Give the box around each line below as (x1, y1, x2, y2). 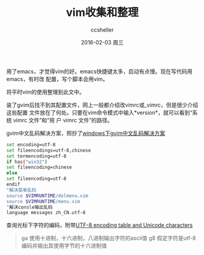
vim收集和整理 (66, 5, 139, 20)
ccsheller (90, 26, 114, 34)
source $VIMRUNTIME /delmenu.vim (6, 193, 88, 199)
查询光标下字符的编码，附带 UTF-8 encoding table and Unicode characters (6, 221, 193, 229)
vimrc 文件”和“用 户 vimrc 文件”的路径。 (13, 117, 113, 124)
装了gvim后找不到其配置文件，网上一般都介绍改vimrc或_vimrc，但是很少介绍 (6, 101, 199, 109)
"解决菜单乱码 (6, 187, 37, 193)
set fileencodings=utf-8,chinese (6, 147, 91, 153)
